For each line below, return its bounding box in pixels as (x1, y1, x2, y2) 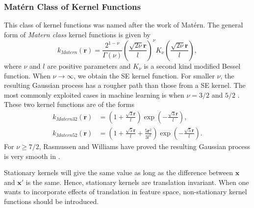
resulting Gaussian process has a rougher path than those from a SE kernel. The (4, 80, 246, 90)
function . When (4, 70, 51, 80)
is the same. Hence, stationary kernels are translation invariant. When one (25, 177, 249, 187)
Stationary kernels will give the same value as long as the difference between (4, 167, 233, 178)
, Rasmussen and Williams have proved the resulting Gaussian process (39, 141, 250, 151)
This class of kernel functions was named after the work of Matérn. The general (4, 20, 243, 30)
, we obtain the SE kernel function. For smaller (74, 70, 215, 80)
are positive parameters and (47, 60, 131, 71)
